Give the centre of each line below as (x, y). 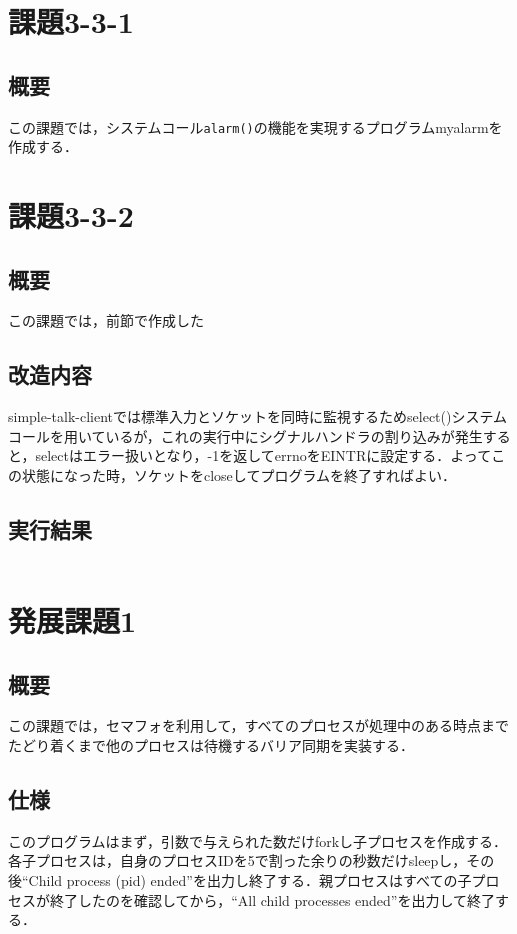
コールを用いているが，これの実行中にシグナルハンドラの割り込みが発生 (245, 435)
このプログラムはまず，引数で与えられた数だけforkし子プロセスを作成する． (258, 840)
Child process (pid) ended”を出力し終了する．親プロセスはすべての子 (250, 879)
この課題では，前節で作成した (106, 320)
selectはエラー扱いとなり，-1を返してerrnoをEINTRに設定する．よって (263, 455)
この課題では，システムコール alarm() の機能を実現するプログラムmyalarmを (255, 126)
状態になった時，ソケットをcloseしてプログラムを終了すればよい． (238, 474)
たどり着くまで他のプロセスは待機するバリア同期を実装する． (211, 744)
